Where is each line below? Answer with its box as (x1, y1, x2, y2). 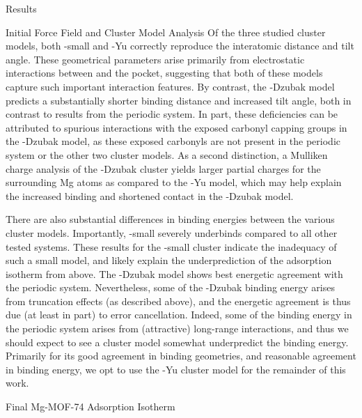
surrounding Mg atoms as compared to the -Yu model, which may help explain (6, 175, 342, 189)
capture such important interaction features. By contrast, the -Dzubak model (6, 79, 335, 93)
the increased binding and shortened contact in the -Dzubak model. (6, 188, 294, 203)
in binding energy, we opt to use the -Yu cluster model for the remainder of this (6, 362, 346, 376)
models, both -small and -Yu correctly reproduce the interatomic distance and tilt (6, 38, 354, 53)
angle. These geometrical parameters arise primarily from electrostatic (6, 52, 305, 66)
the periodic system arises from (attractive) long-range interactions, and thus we (6, 321, 349, 336)
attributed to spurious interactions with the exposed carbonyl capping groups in (6, 120, 347, 134)
